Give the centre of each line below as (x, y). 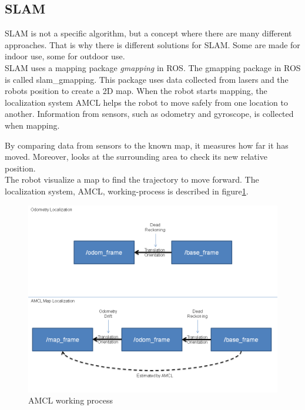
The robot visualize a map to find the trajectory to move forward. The (132, 179)
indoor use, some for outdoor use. (65, 56)
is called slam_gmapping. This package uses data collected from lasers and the (147, 79)
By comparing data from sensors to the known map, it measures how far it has (147, 145)
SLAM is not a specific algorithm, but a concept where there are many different (148, 33)
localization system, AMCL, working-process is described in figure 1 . (127, 191)
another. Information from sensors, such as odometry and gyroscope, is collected (149, 114)
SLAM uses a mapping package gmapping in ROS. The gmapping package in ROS (153, 67)
